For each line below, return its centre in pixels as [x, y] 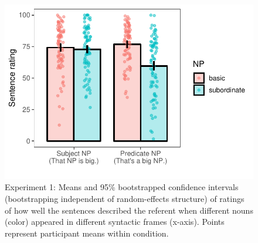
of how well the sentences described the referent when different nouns [129, 210]
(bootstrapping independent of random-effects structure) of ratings [125, 198]
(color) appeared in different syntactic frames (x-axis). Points [115, 222]
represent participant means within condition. [87, 233]
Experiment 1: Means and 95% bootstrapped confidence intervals [122, 187]
